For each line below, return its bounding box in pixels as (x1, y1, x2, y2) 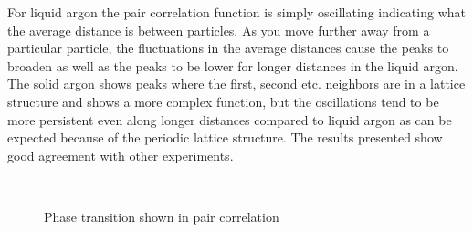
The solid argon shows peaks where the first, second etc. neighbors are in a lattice (7, 74, 466, 93)
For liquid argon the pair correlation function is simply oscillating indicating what (7, 3, 466, 21)
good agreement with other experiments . (7, 145, 234, 164)
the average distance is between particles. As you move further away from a (7, 20, 430, 39)
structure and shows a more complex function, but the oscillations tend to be (7, 91, 439, 111)
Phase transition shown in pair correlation (44, 206, 279, 226)
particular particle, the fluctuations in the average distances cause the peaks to (7, 38, 449, 58)
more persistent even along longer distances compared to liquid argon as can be (7, 110, 452, 129)
